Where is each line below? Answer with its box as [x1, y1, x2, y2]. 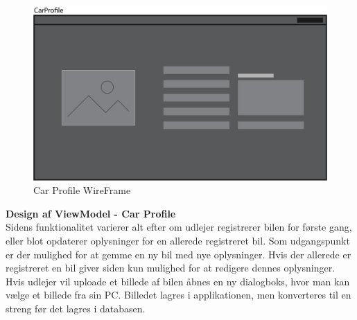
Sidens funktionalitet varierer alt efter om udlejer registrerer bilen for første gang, [6, 220, 352, 234]
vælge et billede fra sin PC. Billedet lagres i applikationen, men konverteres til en [6, 287, 351, 302]
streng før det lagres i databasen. [6, 301, 146, 315]
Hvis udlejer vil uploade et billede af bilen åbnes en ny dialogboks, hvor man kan [6, 274, 350, 288]
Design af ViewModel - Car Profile [6, 206, 176, 220]
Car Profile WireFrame [33, 183, 131, 197]
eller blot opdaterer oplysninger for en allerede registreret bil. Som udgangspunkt [6, 233, 350, 247]
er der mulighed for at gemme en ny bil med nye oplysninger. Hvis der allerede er [6, 247, 351, 261]
